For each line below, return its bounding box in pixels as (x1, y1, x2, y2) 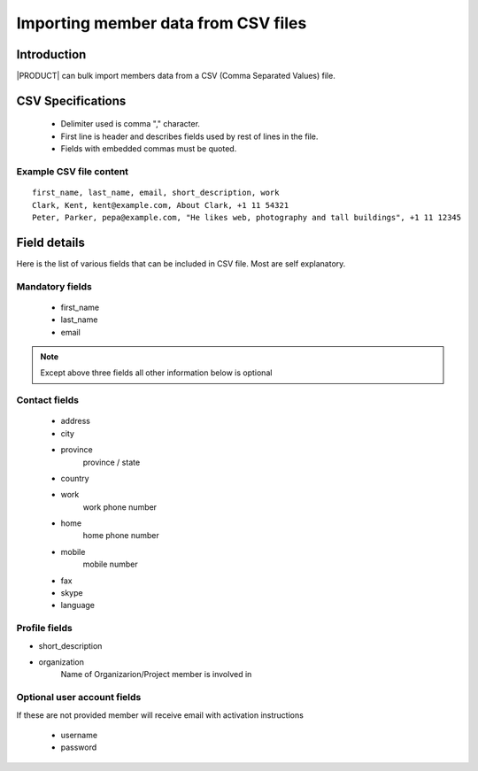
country (60, 473, 89, 483)
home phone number (82, 530, 159, 541)
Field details (16, 235, 86, 250)
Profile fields (16, 622, 73, 635)
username (60, 729, 97, 740)
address (60, 416, 90, 427)
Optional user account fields (16, 691, 142, 704)
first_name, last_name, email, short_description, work (32, 188, 280, 198)
